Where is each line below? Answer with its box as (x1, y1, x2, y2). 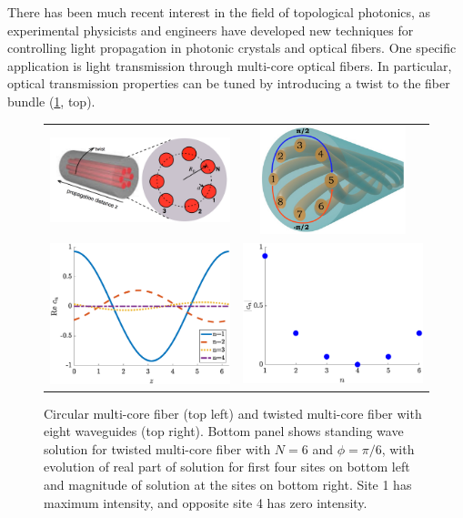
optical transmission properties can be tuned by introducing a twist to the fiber (7, 74, 450, 93)
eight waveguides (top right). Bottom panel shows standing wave (44, 422, 404, 441)
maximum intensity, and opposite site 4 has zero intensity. (44, 493, 367, 512)
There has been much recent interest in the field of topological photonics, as (7, 3, 431, 21)
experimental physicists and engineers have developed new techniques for (7, 20, 414, 39)
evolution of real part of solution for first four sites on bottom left (44, 457, 410, 476)
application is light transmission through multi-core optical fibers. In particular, (7, 56, 452, 75)
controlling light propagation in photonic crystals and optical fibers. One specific (7, 38, 457, 57)
